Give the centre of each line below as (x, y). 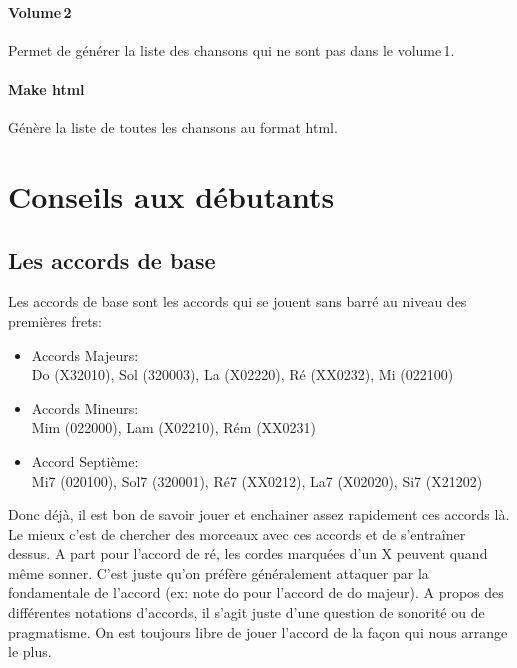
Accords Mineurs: (85, 407)
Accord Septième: (85, 460)
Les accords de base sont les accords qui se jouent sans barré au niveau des (237, 301)
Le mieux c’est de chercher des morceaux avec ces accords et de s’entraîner (237, 533)
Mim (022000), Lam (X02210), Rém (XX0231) (174, 427)
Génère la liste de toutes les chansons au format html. (173, 127)
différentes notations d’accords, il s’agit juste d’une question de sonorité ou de (246, 612)
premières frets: (55, 320)
